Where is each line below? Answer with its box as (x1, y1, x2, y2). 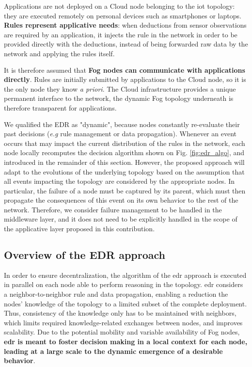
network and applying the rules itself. (4, 48, 115, 58)
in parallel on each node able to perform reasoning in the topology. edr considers (4, 279, 243, 289)
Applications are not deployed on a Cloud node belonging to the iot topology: (4, 1, 235, 11)
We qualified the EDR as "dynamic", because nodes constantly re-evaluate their (4, 119, 240, 129)
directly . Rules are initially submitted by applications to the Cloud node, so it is (4, 74, 246, 84)
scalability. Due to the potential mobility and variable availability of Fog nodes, (4, 327, 240, 337)
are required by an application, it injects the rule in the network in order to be (4, 29, 237, 39)
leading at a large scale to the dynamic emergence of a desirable (4, 346, 223, 356)
